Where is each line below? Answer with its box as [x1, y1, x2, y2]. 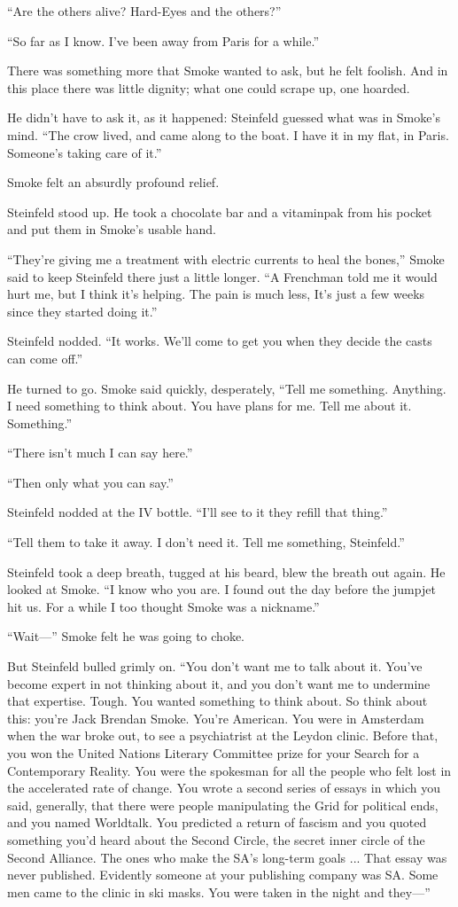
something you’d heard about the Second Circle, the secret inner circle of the [7, 830, 425, 848]
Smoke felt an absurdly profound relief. [7, 173, 220, 192]
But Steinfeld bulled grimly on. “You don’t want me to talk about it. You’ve [7, 657, 423, 676]
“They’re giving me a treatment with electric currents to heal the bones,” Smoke [7, 249, 445, 268]
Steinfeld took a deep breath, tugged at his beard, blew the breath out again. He [7, 562, 446, 581]
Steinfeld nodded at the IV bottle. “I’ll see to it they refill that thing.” [7, 503, 388, 521]
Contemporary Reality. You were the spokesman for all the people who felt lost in [7, 761, 452, 779]
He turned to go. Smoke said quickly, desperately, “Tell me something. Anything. [7, 379, 446, 397]
